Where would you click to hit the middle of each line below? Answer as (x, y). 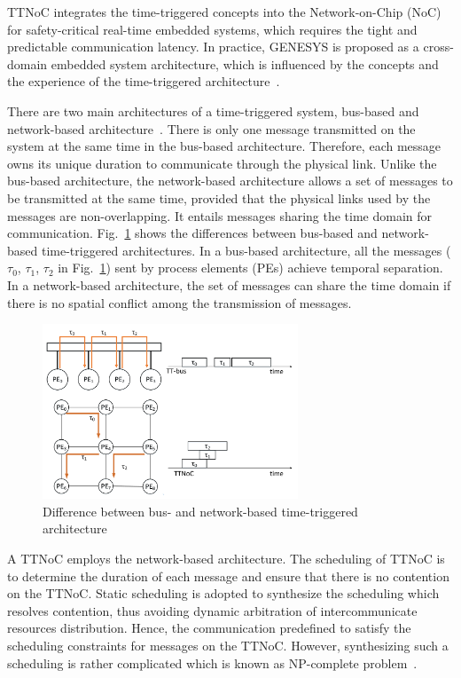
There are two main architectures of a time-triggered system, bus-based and (213, 110)
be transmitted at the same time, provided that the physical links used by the (219, 197)
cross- (438, 47)
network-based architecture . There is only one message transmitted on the (211, 128)
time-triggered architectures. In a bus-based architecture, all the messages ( (246, 250)
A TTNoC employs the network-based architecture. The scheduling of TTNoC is (226, 559)
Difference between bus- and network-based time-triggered (200, 511)
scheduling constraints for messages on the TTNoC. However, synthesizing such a (228, 645)
